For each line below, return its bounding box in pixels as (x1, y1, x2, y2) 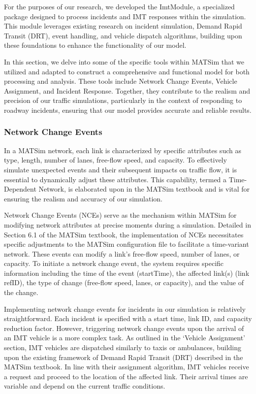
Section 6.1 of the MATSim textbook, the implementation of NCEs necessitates (4, 229, 244, 239)
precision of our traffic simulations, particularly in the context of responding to (4, 95, 242, 105)
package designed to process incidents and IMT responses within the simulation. (4, 11, 246, 21)
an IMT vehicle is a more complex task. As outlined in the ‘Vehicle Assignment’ (4, 332, 245, 343)
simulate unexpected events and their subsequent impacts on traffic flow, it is (4, 164, 237, 174)
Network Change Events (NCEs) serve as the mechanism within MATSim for (4, 210, 237, 220)
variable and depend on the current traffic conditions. (4, 381, 165, 391)
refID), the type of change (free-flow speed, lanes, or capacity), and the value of (4, 277, 244, 288)
